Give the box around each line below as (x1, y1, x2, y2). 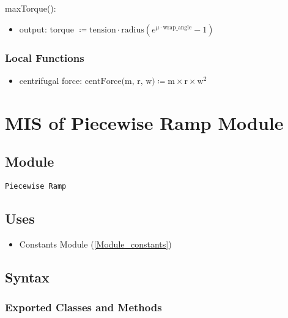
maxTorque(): (5, 2, 56, 14)
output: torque (19, 22, 74, 35)
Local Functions (5, 50, 84, 65)
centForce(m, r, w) (84, 77, 155, 86)
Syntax (5, 267, 50, 286)
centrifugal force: (19, 74, 83, 86)
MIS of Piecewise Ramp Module (5, 110, 284, 135)
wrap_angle (163, 24, 192, 31)
